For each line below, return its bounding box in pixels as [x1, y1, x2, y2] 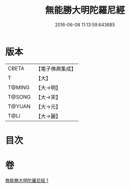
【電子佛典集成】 [35, 65, 77, 72]
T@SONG [8, 93, 31, 100]
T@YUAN [8, 103, 31, 110]
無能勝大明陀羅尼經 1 [5, 177, 49, 183]
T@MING [8, 84, 30, 91]
